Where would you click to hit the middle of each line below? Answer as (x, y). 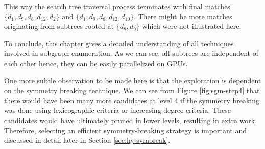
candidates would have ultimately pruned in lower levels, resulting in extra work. (131, 120)
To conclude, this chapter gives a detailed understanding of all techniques (119, 43)
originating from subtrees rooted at (59, 26)
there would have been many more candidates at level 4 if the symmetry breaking (132, 100)
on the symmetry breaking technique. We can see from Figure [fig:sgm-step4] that (132, 90)
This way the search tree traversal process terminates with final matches (117, 6)
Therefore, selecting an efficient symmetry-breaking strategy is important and (125, 130)
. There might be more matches (183, 16)
